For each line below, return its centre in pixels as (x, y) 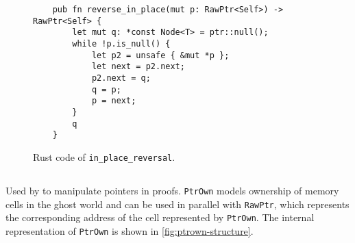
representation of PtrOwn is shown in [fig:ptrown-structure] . (130, 230)
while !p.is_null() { (121, 43)
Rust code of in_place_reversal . (104, 156)
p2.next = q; (121, 78)
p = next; (114, 101)
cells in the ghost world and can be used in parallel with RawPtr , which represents (177, 204)
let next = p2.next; (138, 67)
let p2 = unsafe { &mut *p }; (160, 55)
